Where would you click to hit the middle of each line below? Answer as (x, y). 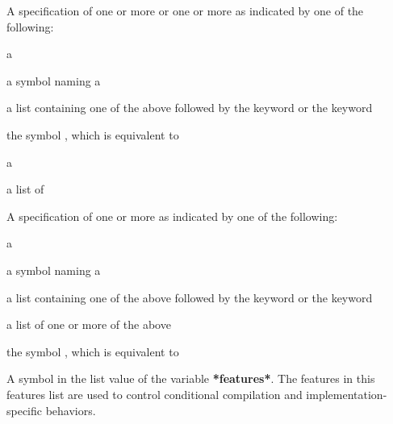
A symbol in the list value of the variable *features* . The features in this (191, 378)
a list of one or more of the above (89, 324)
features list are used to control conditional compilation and (155, 394)
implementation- (347, 394)
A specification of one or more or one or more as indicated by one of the (185, 10)
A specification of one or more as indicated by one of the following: (172, 216)
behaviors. (71, 410)
